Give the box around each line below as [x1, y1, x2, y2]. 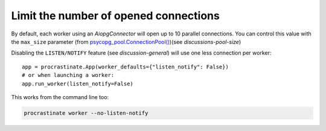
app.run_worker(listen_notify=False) [22, 80, 134, 87]
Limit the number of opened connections [11, 9, 220, 22]
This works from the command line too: [11, 93, 109, 100]
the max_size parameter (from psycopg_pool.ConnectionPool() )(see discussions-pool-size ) [11, 38, 241, 45]
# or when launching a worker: [22, 72, 115, 79]
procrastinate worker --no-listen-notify [24, 109, 149, 117]
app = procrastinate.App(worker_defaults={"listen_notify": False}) [22, 63, 229, 70]
